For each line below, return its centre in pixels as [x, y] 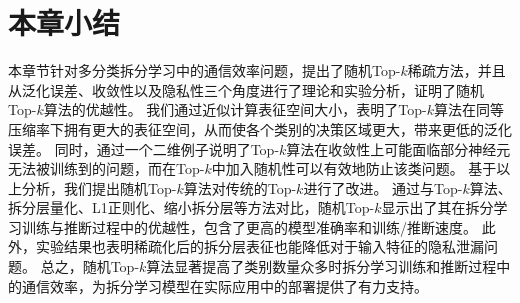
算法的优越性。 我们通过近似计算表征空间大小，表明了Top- [235, 109]
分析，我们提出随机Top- [99, 187]
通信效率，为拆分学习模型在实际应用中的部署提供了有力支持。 [224, 285]
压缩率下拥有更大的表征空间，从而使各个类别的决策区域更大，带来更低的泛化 [260, 128]
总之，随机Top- [90, 266]
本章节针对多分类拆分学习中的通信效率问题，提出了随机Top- [204, 70]
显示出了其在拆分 [437, 207]
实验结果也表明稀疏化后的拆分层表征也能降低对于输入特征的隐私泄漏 [259, 246]
